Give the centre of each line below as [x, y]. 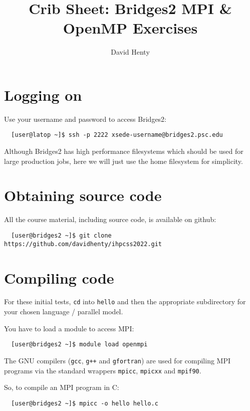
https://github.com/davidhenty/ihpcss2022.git [83, 244]
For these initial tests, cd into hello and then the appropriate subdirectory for [125, 301]
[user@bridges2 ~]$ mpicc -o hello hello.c [85, 403]
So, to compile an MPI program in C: [62, 387]
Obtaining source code [83, 195]
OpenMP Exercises [130, 28]
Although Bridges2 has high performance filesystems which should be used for [124, 151]
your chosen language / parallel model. [64, 312]
